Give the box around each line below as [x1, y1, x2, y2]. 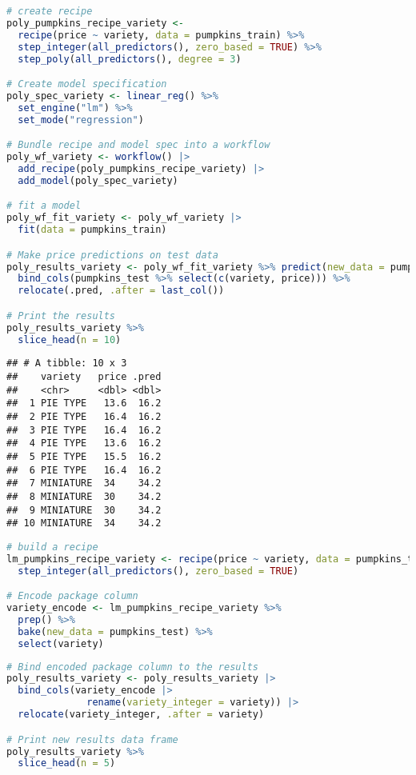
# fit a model [6, 200, 82, 212]
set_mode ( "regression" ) [18, 114, 144, 126]
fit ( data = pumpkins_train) [18, 224, 167, 236]
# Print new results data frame [6, 733, 178, 745]
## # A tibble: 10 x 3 [6, 358, 127, 370]
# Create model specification [6, 78, 167, 90]
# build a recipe [6, 541, 98, 553]
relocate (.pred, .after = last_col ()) [18, 285, 225, 297]
